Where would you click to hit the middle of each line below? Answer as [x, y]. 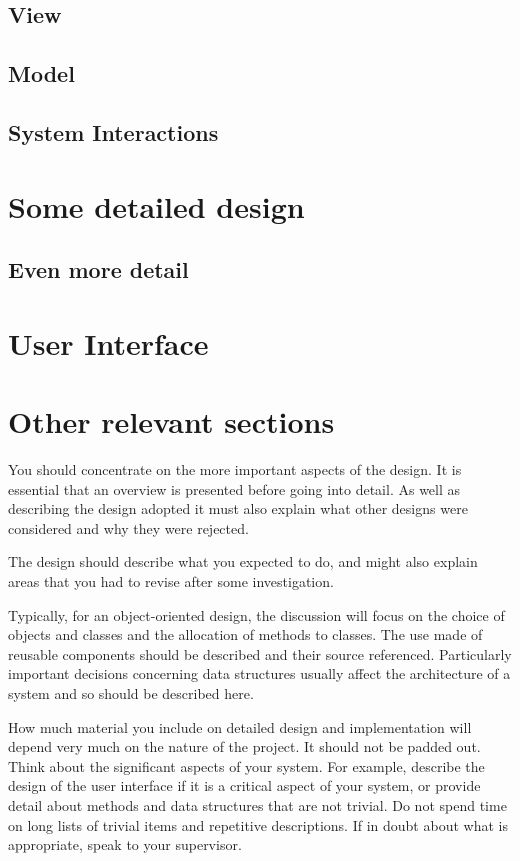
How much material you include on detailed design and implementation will [240, 726]
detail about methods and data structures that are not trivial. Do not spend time [257, 804]
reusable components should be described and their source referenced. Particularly [260, 653]
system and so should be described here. [131, 692]
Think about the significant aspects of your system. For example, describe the [246, 765]
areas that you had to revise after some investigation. [171, 580]
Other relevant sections [171, 421]
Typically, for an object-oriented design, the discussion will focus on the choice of [256, 614]
